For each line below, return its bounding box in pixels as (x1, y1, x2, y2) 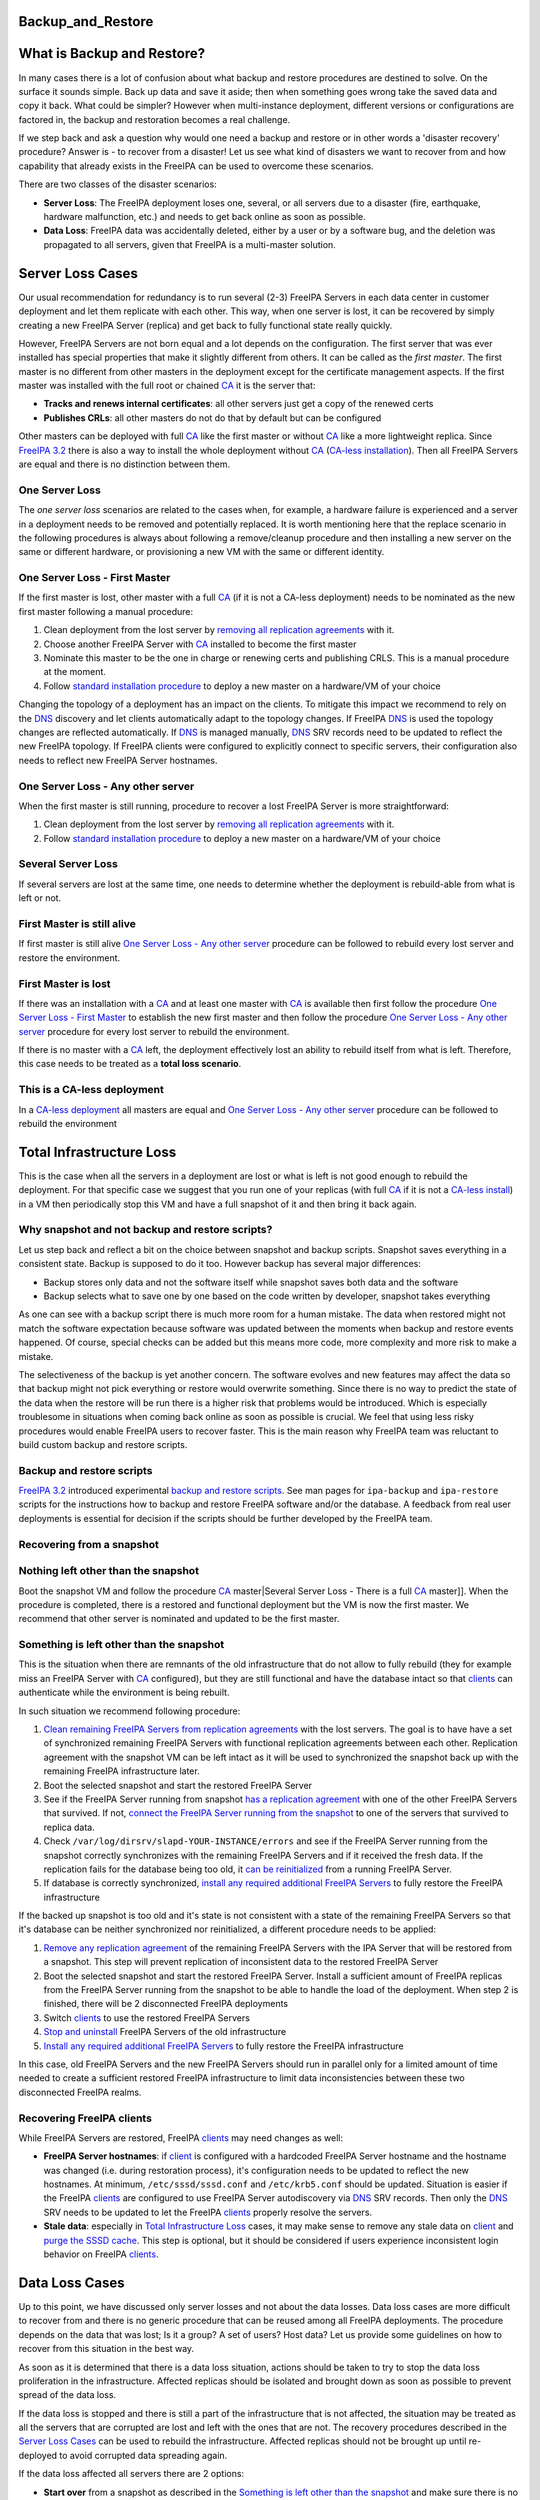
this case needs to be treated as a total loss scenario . (18, 1058, 242, 1070)
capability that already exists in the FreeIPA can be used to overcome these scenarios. (18, 160, 374, 172)
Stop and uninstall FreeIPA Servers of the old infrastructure (43, 2026, 287, 2038)
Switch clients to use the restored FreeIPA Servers (43, 2011, 250, 2024)
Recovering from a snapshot (18, 1537, 159, 1551)
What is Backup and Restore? (18, 45, 205, 62)
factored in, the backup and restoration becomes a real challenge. (18, 113, 291, 125)
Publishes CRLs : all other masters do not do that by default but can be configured (43, 411, 382, 424)
